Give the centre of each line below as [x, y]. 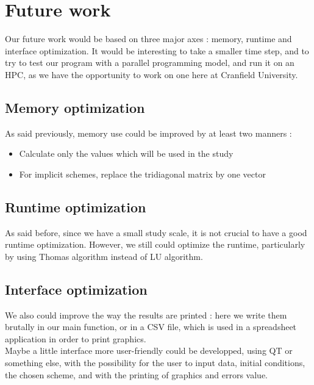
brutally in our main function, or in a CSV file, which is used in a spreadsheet [151, 327]
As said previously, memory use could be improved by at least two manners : [148, 133]
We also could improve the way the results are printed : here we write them [146, 315]
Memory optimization [75, 107]
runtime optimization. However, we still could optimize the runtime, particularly [155, 244]
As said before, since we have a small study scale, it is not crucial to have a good [156, 232]
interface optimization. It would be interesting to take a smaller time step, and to [157, 50]
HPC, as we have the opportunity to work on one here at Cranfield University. [152, 74]
